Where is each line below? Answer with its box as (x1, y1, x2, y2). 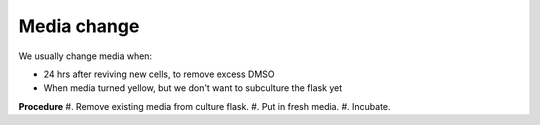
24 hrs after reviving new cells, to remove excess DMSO (43, 68, 275, 80)
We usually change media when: (18, 50, 153, 62)
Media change (18, 15, 140, 37)
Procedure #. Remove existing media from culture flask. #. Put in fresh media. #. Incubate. (18, 100, 391, 112)
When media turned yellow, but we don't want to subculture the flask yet (43, 82, 343, 94)
